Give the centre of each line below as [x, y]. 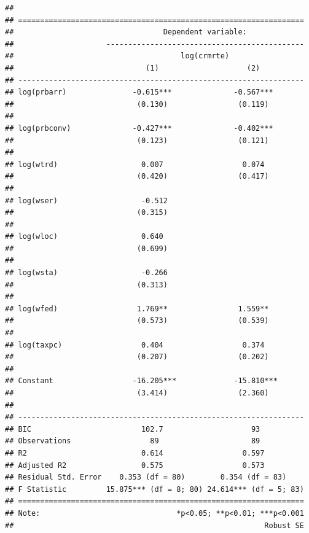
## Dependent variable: [126, 32]
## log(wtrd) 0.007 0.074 [135, 164]
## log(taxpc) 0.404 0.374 [135, 345]
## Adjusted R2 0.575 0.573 [135, 465]
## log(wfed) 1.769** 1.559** [137, 309]
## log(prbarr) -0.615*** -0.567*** [139, 92]
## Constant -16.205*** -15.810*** [141, 381]
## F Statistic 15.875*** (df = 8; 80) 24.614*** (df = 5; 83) [154, 489]
